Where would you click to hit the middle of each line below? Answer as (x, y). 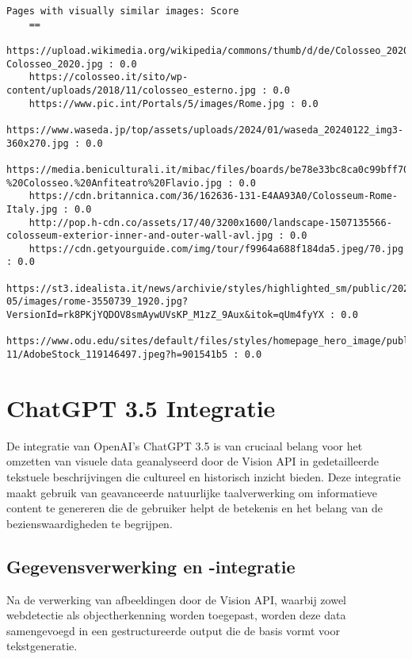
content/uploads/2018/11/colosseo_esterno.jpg (131, 90)
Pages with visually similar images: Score (123, 11)
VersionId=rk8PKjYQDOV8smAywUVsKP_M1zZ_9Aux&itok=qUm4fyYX (165, 315)
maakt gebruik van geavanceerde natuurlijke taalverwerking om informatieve (192, 492)
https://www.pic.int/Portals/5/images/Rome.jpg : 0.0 (174, 103)
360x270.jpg (38, 143)
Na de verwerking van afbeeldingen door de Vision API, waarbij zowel (176, 599)
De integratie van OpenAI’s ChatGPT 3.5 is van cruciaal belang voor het (185, 445)
